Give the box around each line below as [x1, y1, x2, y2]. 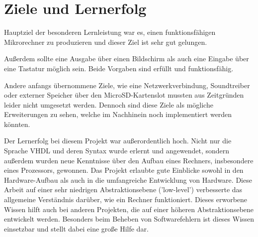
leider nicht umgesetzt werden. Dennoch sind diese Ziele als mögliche [4, 99, 213, 110]
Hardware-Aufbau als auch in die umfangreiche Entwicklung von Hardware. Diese [4, 174, 252, 185]
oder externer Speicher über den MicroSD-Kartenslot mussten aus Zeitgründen [4, 90, 244, 100]
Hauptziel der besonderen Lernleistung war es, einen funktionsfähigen [4, 27, 216, 37]
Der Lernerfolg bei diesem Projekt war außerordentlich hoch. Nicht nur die [4, 135, 232, 146]
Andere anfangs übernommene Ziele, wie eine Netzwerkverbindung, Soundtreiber [4, 80, 250, 90]
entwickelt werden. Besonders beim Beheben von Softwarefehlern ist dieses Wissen [4, 214, 255, 224]
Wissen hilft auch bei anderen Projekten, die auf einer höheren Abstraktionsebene [4, 204, 254, 214]
